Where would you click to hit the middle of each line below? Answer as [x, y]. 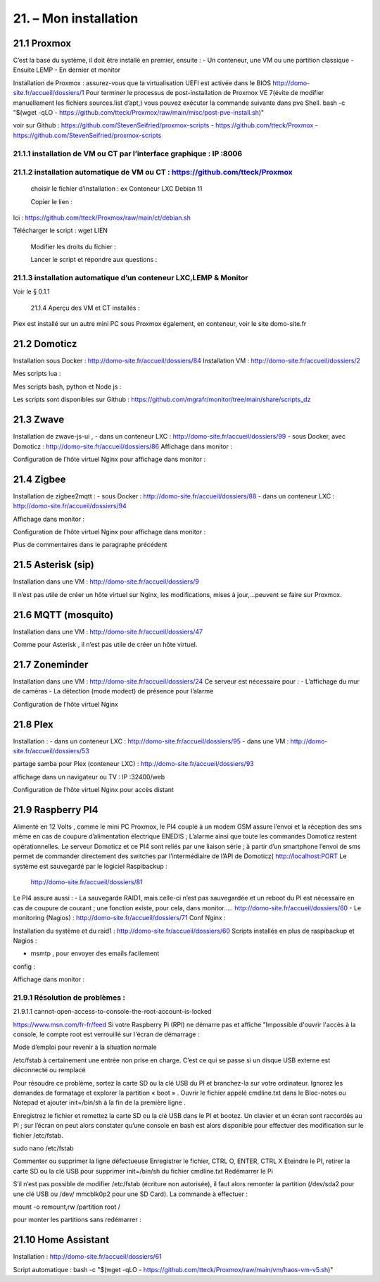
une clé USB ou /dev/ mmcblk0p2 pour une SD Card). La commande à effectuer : [130, 1194]
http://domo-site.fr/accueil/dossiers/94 [70, 506]
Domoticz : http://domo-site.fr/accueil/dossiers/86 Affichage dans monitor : [122, 446]
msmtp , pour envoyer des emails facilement [95, 953]
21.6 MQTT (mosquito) [63, 615]
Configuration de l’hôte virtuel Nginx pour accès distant [93, 790]
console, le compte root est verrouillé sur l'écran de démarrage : [106, 1034]
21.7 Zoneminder [51, 664]
